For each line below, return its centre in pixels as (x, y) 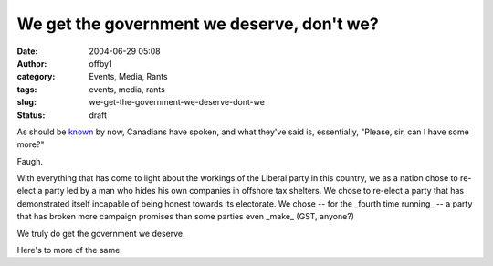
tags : (27, 89)
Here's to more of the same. (69, 250)
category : (36, 77)
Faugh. (30, 161)
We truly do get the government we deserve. (101, 233)
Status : (31, 115)
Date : (27, 51)
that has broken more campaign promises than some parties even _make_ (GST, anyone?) (186, 217)
